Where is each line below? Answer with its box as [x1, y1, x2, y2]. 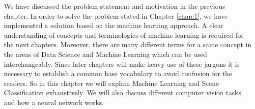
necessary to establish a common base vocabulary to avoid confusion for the [4, 68, 232, 79]
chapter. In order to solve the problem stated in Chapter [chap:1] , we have [4, 10, 227, 21]
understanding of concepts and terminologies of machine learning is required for [4, 29, 244, 40]
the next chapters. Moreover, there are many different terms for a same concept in [4, 39, 252, 50]
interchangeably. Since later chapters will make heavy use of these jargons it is [4, 58, 240, 69]
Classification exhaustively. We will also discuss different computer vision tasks [4, 87, 241, 98]
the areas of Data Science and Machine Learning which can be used [4, 49, 207, 59]
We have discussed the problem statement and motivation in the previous [4, 1, 226, 11]
